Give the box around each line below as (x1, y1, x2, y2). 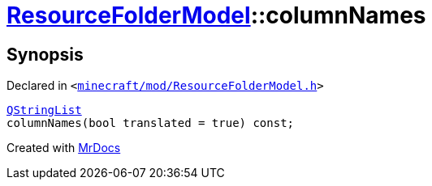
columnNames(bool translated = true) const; (6, 116, 295, 130)
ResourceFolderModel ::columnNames (6, 2, 426, 29)
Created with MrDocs (6, 141, 121, 155)
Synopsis (6, 44, 84, 65)
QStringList (6, 104, 82, 117)
